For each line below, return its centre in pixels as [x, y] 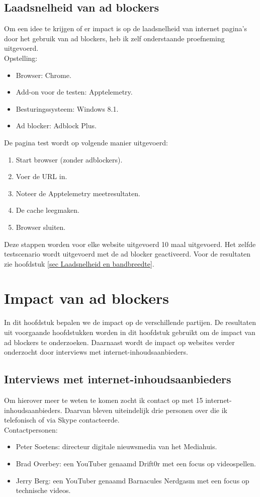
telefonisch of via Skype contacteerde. [62, 420]
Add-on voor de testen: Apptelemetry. [74, 92]
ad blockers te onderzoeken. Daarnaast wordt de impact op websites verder [119, 342]
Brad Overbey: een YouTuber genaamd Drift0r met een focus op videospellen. [136, 463]
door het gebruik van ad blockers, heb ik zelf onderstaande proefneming [114, 38]
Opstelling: [21, 58]
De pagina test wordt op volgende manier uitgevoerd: [86, 142]
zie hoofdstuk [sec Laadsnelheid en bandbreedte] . [79, 263]
